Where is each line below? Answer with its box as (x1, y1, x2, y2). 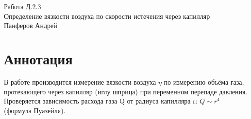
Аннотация (4, 48, 73, 68)
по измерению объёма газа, (164, 76, 244, 87)
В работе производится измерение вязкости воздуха (4, 76, 156, 87)
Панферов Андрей (4, 20, 57, 30)
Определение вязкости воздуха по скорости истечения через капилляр (4, 11, 210, 21)
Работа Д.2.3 (4, 1, 41, 11)
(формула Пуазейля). (4, 105, 66, 115)
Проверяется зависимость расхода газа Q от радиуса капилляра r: (4, 96, 198, 106)
